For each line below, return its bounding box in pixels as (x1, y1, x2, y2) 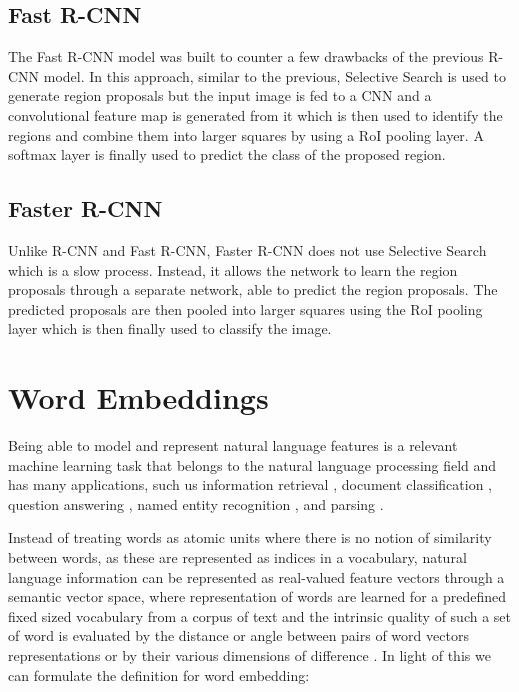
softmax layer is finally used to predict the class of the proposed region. (8, 144, 446, 165)
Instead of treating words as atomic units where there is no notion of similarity (8, 527, 492, 548)
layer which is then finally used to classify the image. (8, 318, 332, 339)
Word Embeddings (8, 377, 269, 418)
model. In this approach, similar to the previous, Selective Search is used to (43, 65, 506, 86)
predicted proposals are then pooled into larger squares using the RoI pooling (8, 298, 483, 319)
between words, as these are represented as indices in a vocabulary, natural (8, 547, 467, 568)
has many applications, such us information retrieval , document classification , (8, 474, 493, 495)
